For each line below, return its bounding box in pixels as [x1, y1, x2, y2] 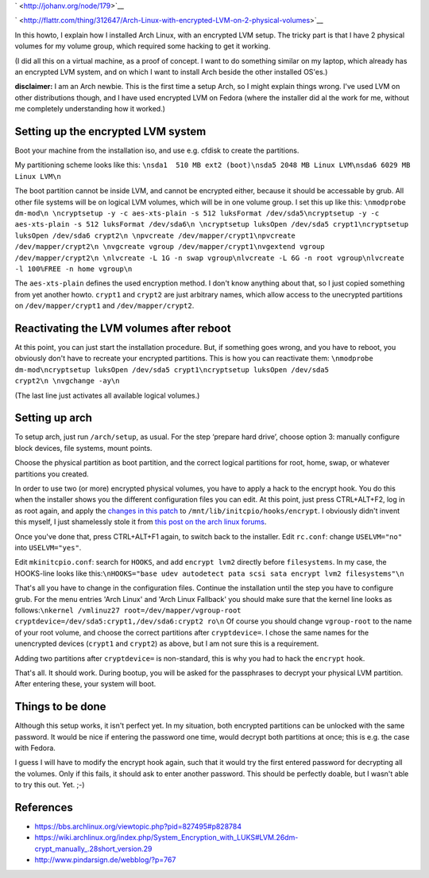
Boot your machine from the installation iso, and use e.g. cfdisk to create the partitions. [14, 146, 300, 155]
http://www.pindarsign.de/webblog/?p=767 [34, 855, 176, 864]
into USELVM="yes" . [14, 543, 82, 552]
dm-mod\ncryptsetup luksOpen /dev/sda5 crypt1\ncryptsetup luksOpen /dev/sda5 [14, 365, 330, 374]
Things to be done [14, 700, 106, 713]
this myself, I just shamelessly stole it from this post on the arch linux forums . [14, 517, 267, 526]
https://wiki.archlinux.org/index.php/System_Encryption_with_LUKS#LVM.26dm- [34, 833, 299, 842]
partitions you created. [14, 469, 89, 479]
